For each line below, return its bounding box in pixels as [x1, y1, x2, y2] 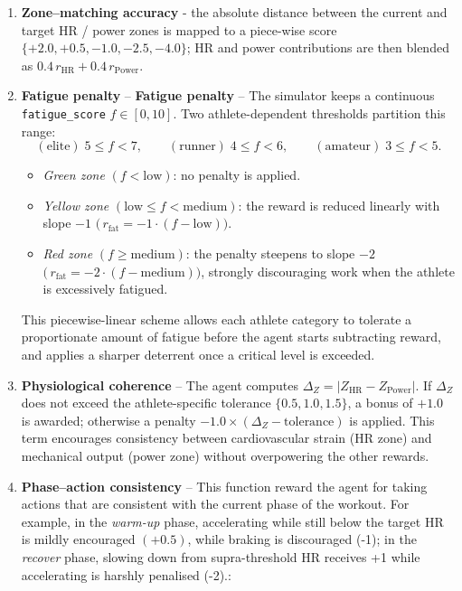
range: [21, 121, 56, 140]
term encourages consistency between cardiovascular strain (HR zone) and [21, 428, 432, 447]
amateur [325, 140, 372, 154]
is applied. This [349, 410, 435, 429]
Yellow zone [42, 195, 109, 214]
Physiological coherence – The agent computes [21, 375, 298, 394]
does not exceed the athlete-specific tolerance [21, 393, 271, 412]
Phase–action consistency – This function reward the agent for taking [21, 476, 428, 495]
